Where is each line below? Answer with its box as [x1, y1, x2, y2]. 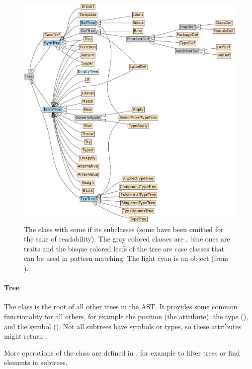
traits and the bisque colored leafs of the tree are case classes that [24, 243, 225, 253]
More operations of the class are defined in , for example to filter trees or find [4, 347, 240, 358]
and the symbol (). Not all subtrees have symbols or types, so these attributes [4, 321, 242, 331]
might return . [4, 331, 47, 341]
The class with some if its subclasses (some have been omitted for [24, 224, 224, 234]
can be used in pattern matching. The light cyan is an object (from [24, 253, 228, 263]
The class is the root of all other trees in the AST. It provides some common [4, 301, 238, 312]
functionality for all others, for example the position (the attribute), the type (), [4, 311, 249, 322]
